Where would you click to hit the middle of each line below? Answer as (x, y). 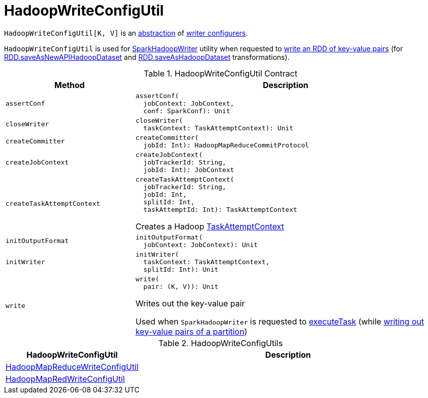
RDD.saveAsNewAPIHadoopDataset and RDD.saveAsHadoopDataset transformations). (147, 57)
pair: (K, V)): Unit (181, 286)
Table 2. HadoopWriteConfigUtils (221, 343)
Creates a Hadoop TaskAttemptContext (210, 226)
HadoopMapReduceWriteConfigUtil (72, 367)
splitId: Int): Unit (181, 269)
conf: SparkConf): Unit (187, 111)
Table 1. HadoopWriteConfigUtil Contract (221, 73)
